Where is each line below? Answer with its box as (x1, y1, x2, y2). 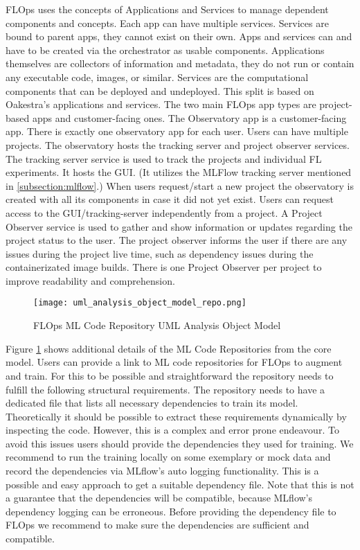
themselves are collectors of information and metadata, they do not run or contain (6, 56, 354, 71)
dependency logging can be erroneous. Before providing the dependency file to (6, 504, 336, 518)
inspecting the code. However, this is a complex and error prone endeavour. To (6, 423, 339, 437)
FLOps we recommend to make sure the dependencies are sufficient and (6, 517, 309, 532)
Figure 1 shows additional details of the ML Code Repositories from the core (6, 341, 332, 355)
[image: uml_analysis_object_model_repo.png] (33, 298, 246, 308)
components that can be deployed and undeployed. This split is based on (6, 83, 314, 98)
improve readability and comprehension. (6, 273, 175, 287)
